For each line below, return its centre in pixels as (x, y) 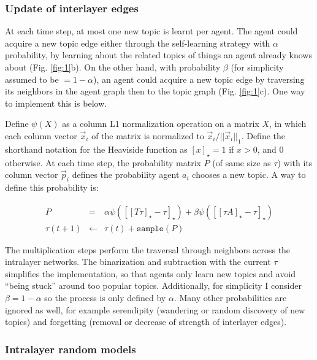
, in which (288, 124)
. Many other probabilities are (230, 297)
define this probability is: (52, 187)
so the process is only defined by (105, 297)
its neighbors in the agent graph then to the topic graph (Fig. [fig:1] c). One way (155, 91)
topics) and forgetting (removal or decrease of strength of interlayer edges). (146, 322)
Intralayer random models (71, 349)
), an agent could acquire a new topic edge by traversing (199, 79)
